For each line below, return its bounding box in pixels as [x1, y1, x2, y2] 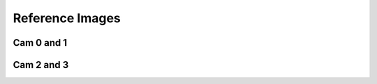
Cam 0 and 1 [13, 37, 68, 49]
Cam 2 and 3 [13, 59, 69, 71]
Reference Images [13, 10, 121, 26]
